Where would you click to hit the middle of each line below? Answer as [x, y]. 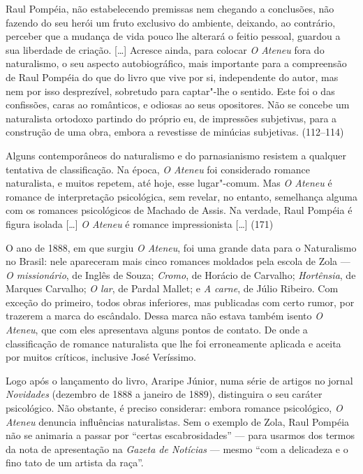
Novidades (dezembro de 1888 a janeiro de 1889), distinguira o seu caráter [164, 394]
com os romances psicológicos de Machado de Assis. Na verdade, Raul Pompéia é [179, 210]
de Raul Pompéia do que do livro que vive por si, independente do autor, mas [172, 77]
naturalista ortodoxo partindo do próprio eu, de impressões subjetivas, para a [171, 118]
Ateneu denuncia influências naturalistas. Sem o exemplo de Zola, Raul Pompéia [178, 421]
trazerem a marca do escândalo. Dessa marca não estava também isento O [164, 316]
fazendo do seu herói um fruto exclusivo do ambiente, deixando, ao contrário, [171, 22]
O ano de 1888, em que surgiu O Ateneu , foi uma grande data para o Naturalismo [181, 247]
